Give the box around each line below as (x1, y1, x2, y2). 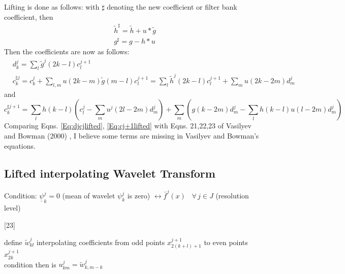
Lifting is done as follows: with (4, 2, 100, 12)
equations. (4, 140, 36, 151)
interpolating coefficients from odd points (36, 236, 165, 247)
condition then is (4, 259, 56, 269)
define (4, 236, 22, 247)
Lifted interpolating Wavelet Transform (4, 165, 215, 181)
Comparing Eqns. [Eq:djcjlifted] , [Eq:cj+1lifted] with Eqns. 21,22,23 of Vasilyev (4, 120, 252, 131)
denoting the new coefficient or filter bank (107, 2, 237, 12)
